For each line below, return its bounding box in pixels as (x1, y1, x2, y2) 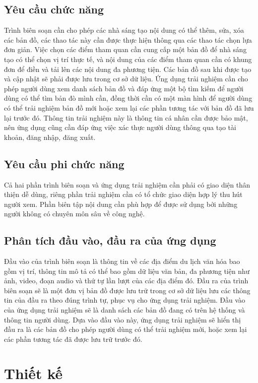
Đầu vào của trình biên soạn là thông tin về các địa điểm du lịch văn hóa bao (4, 256, 240, 266)
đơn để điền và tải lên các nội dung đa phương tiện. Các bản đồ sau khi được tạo (4, 64, 252, 74)
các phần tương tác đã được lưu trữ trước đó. (4, 333, 142, 344)
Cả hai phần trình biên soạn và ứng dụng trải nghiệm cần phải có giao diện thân (4, 179, 251, 190)
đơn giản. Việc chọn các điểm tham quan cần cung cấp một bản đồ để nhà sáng (4, 44, 247, 55)
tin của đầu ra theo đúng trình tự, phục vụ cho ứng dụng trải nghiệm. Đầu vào (4, 295, 246, 305)
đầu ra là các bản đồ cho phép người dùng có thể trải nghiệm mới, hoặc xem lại (4, 324, 247, 334)
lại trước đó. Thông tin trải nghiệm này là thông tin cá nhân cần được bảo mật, (4, 112, 248, 123)
